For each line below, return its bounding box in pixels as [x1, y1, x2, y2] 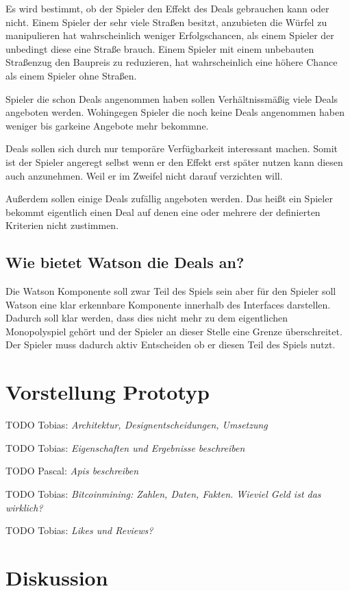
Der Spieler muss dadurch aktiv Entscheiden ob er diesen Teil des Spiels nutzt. [5, 337, 336, 352]
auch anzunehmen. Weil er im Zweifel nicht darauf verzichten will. [5, 168, 283, 182]
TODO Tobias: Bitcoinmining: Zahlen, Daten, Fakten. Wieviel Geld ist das [5, 486, 321, 500]
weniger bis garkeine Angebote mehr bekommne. [5, 118, 209, 132]
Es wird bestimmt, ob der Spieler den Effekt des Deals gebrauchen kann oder [5, 1, 329, 15]
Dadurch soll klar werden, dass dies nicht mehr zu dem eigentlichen [5, 311, 288, 325]
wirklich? [5, 500, 43, 514]
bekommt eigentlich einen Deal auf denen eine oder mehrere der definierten [5, 204, 321, 219]
